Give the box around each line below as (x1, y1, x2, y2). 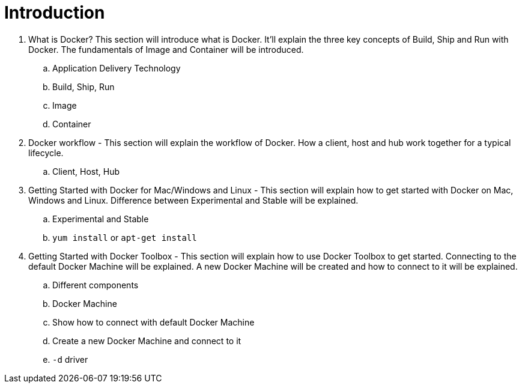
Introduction (4, 2, 105, 23)
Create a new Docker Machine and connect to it (52, 335, 241, 346)
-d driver (52, 354, 88, 365)
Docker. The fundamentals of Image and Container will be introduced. (28, 44, 304, 55)
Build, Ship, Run (52, 81, 115, 92)
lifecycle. (28, 147, 64, 158)
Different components (52, 279, 139, 290)
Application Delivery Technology (52, 62, 181, 73)
